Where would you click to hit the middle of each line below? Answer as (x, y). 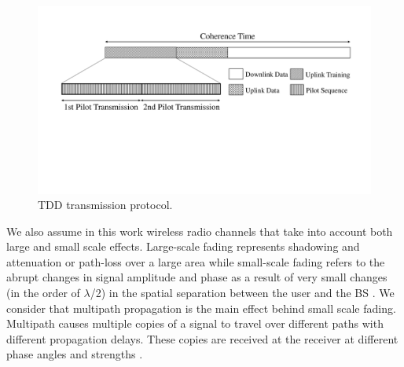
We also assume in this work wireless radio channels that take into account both (200, 231)
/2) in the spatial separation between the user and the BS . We (242, 293)
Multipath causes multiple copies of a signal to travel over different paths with (195, 323)
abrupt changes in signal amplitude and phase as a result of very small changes (197, 277)
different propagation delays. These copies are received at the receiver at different (202, 338)
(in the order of (43, 293)
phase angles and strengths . (75, 354)
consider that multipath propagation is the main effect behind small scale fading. (201, 308)
